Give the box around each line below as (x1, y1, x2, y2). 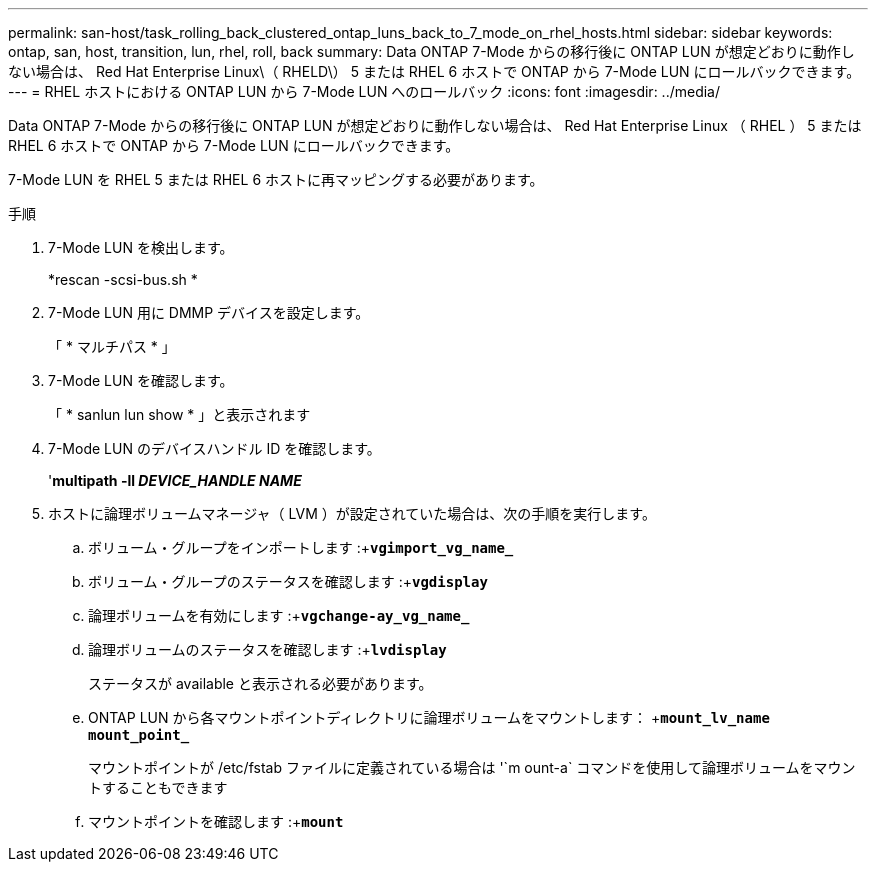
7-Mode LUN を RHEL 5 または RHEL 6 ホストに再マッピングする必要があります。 (8, 171, 544, 188)
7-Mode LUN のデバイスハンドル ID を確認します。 (48, 440, 381, 457)
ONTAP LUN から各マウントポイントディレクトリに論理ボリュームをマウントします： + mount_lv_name (88, 709, 770, 726)
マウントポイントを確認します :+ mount (88, 813, 344, 830)
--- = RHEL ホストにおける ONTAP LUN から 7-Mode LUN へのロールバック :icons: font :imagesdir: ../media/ (8, 83, 721, 100)
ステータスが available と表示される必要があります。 (88, 675, 433, 692)
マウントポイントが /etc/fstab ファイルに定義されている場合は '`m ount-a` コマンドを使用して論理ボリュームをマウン (88, 759, 856, 776)
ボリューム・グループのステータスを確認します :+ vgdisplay (88, 573, 488, 590)
